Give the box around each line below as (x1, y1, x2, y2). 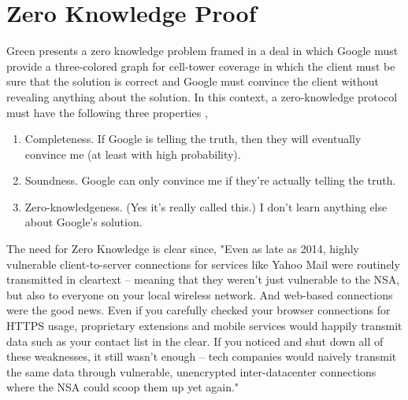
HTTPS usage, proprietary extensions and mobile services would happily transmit (6, 317, 402, 334)
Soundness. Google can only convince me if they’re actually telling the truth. (24, 172, 396, 189)
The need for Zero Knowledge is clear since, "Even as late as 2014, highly (6, 240, 359, 257)
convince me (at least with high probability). (24, 145, 241, 162)
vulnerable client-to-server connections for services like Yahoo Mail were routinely (6, 255, 400, 272)
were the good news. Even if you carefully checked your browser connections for (6, 302, 391, 318)
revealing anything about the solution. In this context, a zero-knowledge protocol (6, 88, 398, 105)
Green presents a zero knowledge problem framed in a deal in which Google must (6, 42, 399, 59)
